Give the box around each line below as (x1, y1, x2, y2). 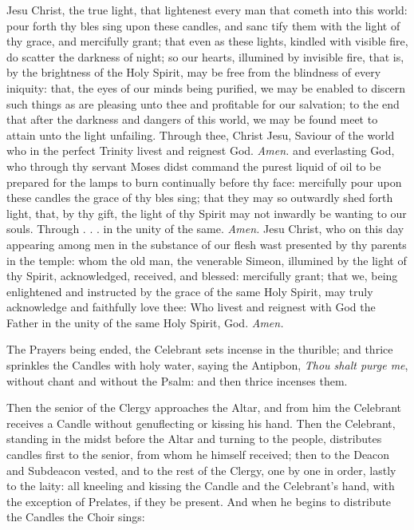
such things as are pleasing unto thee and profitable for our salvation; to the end (6, 95, 400, 112)
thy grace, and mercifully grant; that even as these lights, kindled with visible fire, (6, 33, 408, 49)
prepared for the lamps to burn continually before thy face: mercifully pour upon (6, 173, 402, 190)
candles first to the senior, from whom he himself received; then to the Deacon (6, 446, 390, 463)
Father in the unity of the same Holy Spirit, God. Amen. (6, 314, 284, 330)
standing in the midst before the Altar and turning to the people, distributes (6, 430, 382, 447)
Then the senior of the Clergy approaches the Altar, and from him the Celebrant (6, 399, 402, 416)
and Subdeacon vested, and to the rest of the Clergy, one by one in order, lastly (6, 461, 396, 478)
